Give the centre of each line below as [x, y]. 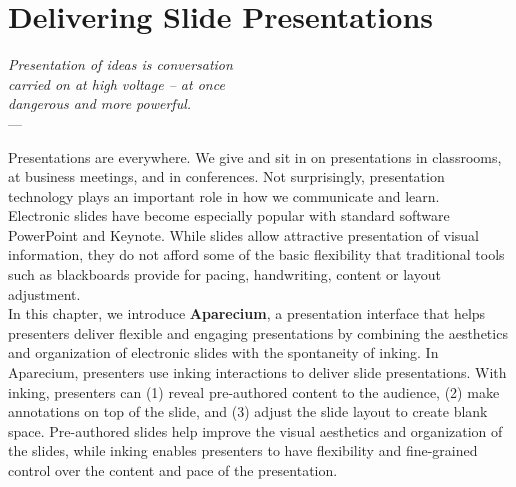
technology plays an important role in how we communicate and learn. [224, 195]
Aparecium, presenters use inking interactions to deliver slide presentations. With [257, 372]
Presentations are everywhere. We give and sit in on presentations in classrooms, [255, 156]
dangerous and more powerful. [100, 103]
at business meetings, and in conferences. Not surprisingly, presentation [226, 176]
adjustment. [44, 293]
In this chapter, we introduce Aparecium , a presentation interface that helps [247, 313]
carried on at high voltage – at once [116, 83]
